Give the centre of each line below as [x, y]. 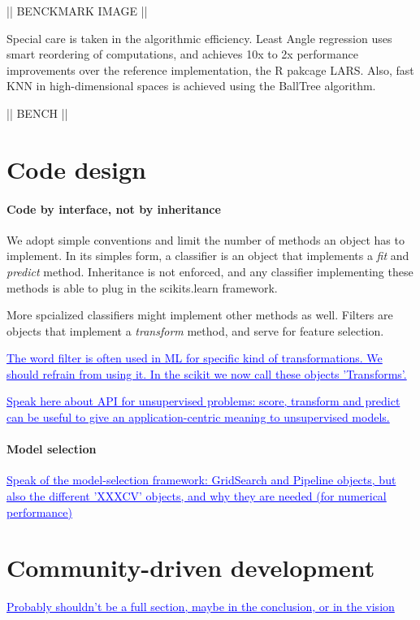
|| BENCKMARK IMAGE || [77, 11]
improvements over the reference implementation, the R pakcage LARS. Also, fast [210, 69]
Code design [76, 169]
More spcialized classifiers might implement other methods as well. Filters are [200, 315]
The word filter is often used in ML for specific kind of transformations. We [195, 358]
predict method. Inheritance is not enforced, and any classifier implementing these [210, 271]
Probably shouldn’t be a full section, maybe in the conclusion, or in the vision [201, 607]
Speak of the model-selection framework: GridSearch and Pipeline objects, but [201, 480]
